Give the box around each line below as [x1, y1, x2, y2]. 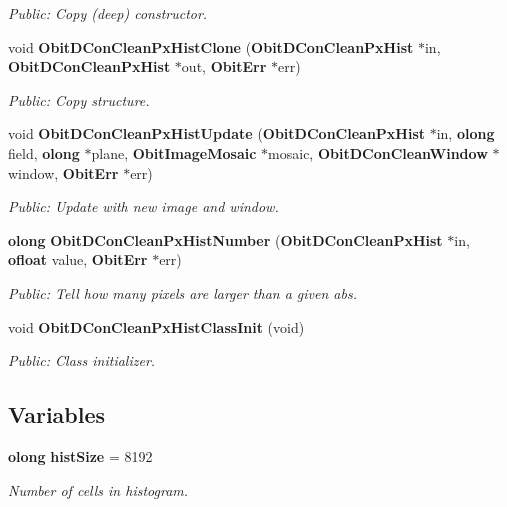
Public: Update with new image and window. [8, 196, 279, 217]
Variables [8, 399, 106, 430]
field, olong [8, 142, 80, 163]
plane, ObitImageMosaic [91, 142, 257, 163]
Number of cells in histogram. [8, 479, 189, 500]
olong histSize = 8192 [8, 445, 153, 466]
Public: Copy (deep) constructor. [8, 3, 208, 23]
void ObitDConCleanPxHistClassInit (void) [8, 316, 305, 337]
